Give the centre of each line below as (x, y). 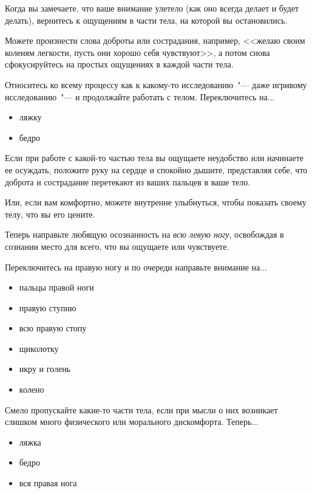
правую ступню (48, 307)
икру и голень (45, 369)
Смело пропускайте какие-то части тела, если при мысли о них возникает (141, 409)
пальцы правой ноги (56, 287)
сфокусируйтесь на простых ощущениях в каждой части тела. (119, 64)
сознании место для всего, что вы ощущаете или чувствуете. (117, 246)
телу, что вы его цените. (50, 214)
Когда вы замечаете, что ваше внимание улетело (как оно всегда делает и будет (152, 8)
